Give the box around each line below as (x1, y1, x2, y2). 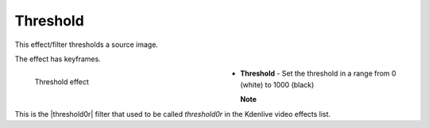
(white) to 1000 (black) (240, 80, 315, 89)
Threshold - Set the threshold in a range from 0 (240, 68, 396, 79)
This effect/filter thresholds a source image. (14, 40, 159, 49)
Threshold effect (34, 77, 89, 87)
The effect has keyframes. (14, 54, 101, 64)
